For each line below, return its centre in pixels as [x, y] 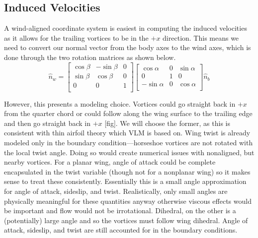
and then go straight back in [47, 123]
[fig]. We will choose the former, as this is [167, 123]
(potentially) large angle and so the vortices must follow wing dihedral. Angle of [126, 220]
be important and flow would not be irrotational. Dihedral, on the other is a [120, 210]
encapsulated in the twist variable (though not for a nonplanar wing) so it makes [127, 171]
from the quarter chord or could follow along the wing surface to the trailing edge [128, 113]
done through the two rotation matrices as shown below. [90, 57]
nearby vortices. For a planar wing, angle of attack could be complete [110, 162]
